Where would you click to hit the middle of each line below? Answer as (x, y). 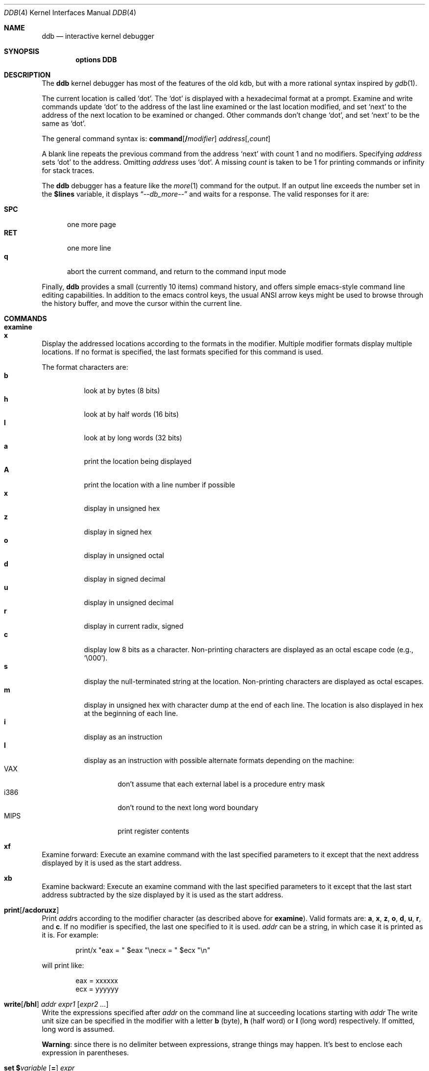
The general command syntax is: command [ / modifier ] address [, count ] (156, 139)
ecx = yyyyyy (97, 989)
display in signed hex (118, 532)
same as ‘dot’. (64, 123)
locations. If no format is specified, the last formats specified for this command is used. (182, 352)
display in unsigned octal (124, 555)
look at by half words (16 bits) (131, 414)
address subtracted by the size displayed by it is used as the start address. (163, 895)
